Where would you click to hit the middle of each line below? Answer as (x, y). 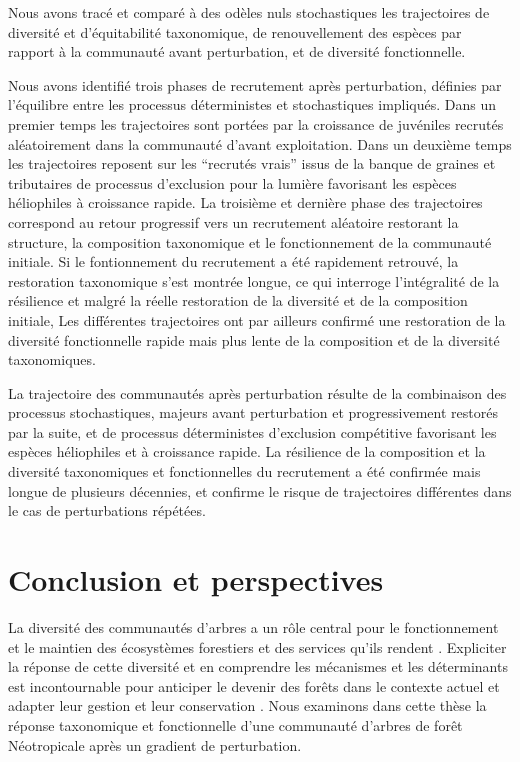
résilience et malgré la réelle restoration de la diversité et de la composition (238, 300)
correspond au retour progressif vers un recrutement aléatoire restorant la (233, 221)
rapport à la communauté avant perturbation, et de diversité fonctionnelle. (237, 51)
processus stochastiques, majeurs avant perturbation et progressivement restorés (253, 412)
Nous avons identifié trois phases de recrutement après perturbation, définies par (255, 84)
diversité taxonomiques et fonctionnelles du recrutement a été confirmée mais (244, 471)
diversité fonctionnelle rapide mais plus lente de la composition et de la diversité (254, 339)
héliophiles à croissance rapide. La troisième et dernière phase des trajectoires (245, 202)
